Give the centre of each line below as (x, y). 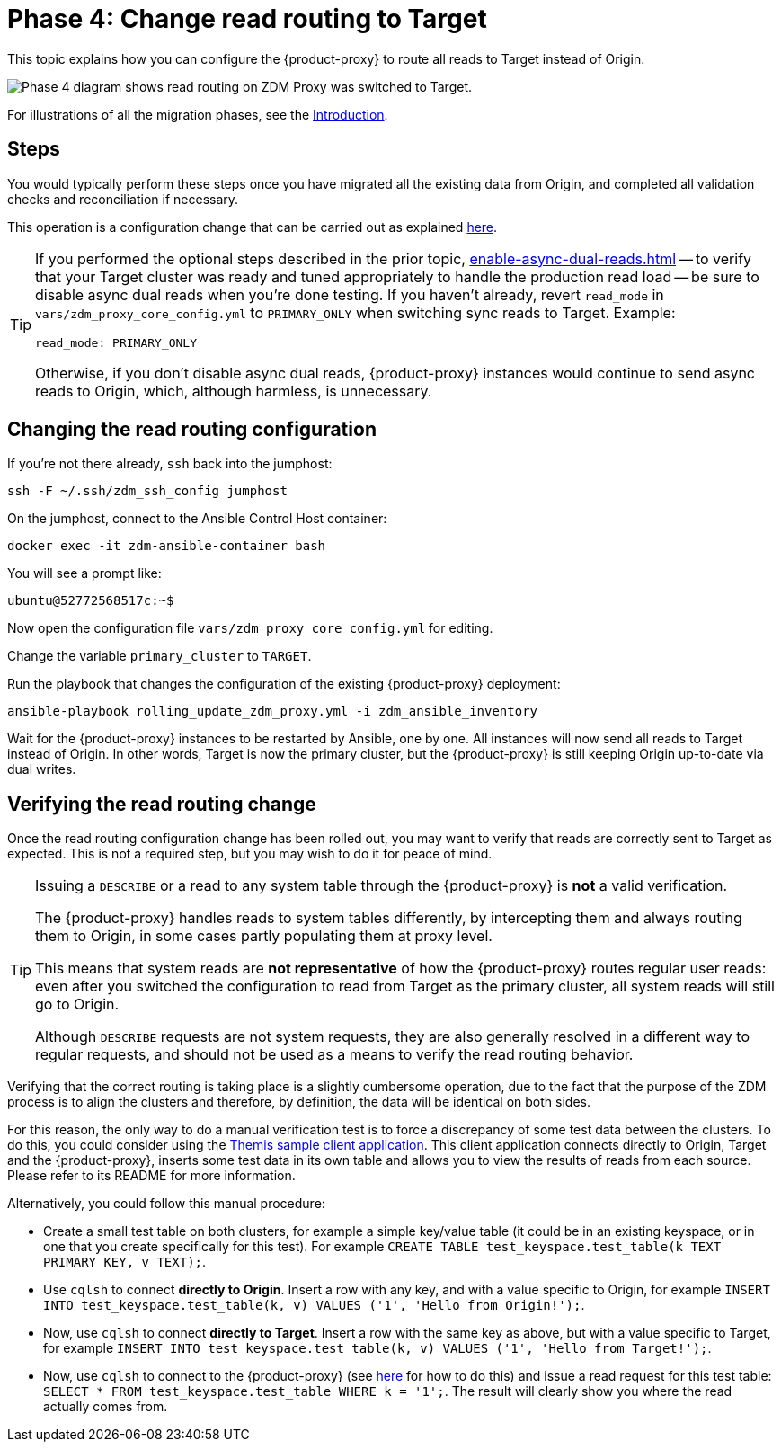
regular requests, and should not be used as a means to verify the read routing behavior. (334, 1055)
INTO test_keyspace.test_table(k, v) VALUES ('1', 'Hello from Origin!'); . (314, 1305)
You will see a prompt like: (84, 573)
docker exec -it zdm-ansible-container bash (167, 546)
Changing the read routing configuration (192, 430)
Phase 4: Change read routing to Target (247, 19)
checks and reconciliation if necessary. (123, 199)
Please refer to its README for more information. (151, 1176)
